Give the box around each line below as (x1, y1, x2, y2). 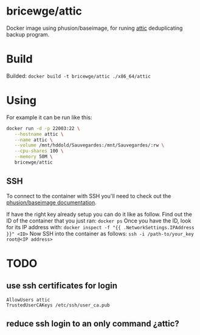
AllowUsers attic (6, 297, 50, 303)
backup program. (6, 30, 50, 38)
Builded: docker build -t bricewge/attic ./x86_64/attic (6, 72, 151, 80)
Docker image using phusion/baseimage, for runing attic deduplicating (6, 24, 183, 32)
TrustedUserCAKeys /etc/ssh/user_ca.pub (6, 302, 111, 308)
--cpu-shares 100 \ (14, 148, 64, 154)
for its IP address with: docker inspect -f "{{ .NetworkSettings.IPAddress (6, 223, 195, 230)
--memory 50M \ (14, 154, 53, 160)
